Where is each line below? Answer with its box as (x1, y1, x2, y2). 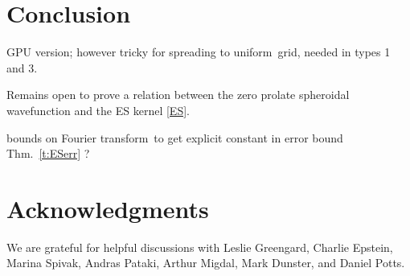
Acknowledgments (6, 192, 209, 225)
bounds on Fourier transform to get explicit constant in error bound (6, 129, 343, 146)
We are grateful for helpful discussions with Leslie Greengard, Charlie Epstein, (6, 238, 393, 255)
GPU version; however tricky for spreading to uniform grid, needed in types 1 (6, 43, 391, 60)
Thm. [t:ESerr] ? (6, 145, 90, 162)
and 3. (6, 59, 38, 76)
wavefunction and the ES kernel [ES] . (6, 101, 190, 118)
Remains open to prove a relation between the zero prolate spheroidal (6, 86, 350, 103)
